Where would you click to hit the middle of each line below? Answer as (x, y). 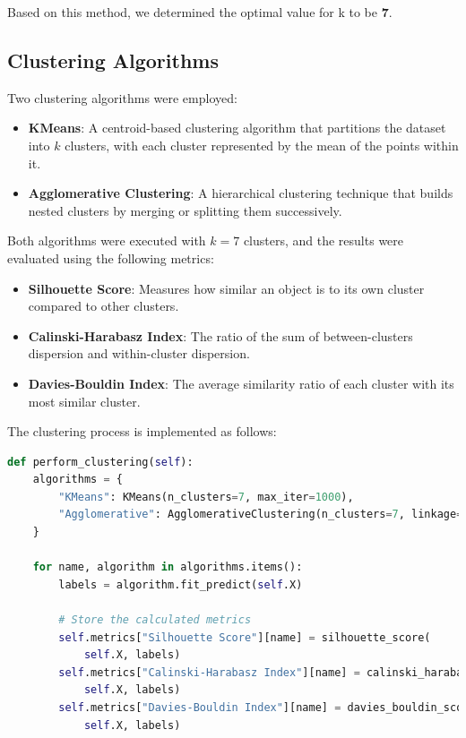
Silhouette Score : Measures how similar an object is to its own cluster (226, 288)
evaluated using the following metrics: (111, 257)
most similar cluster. (84, 401)
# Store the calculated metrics (155, 620)
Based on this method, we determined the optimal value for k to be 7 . (200, 12)
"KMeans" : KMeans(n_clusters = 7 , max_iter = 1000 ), (206, 497)
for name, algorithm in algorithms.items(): (168, 567)
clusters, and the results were (324, 240)
